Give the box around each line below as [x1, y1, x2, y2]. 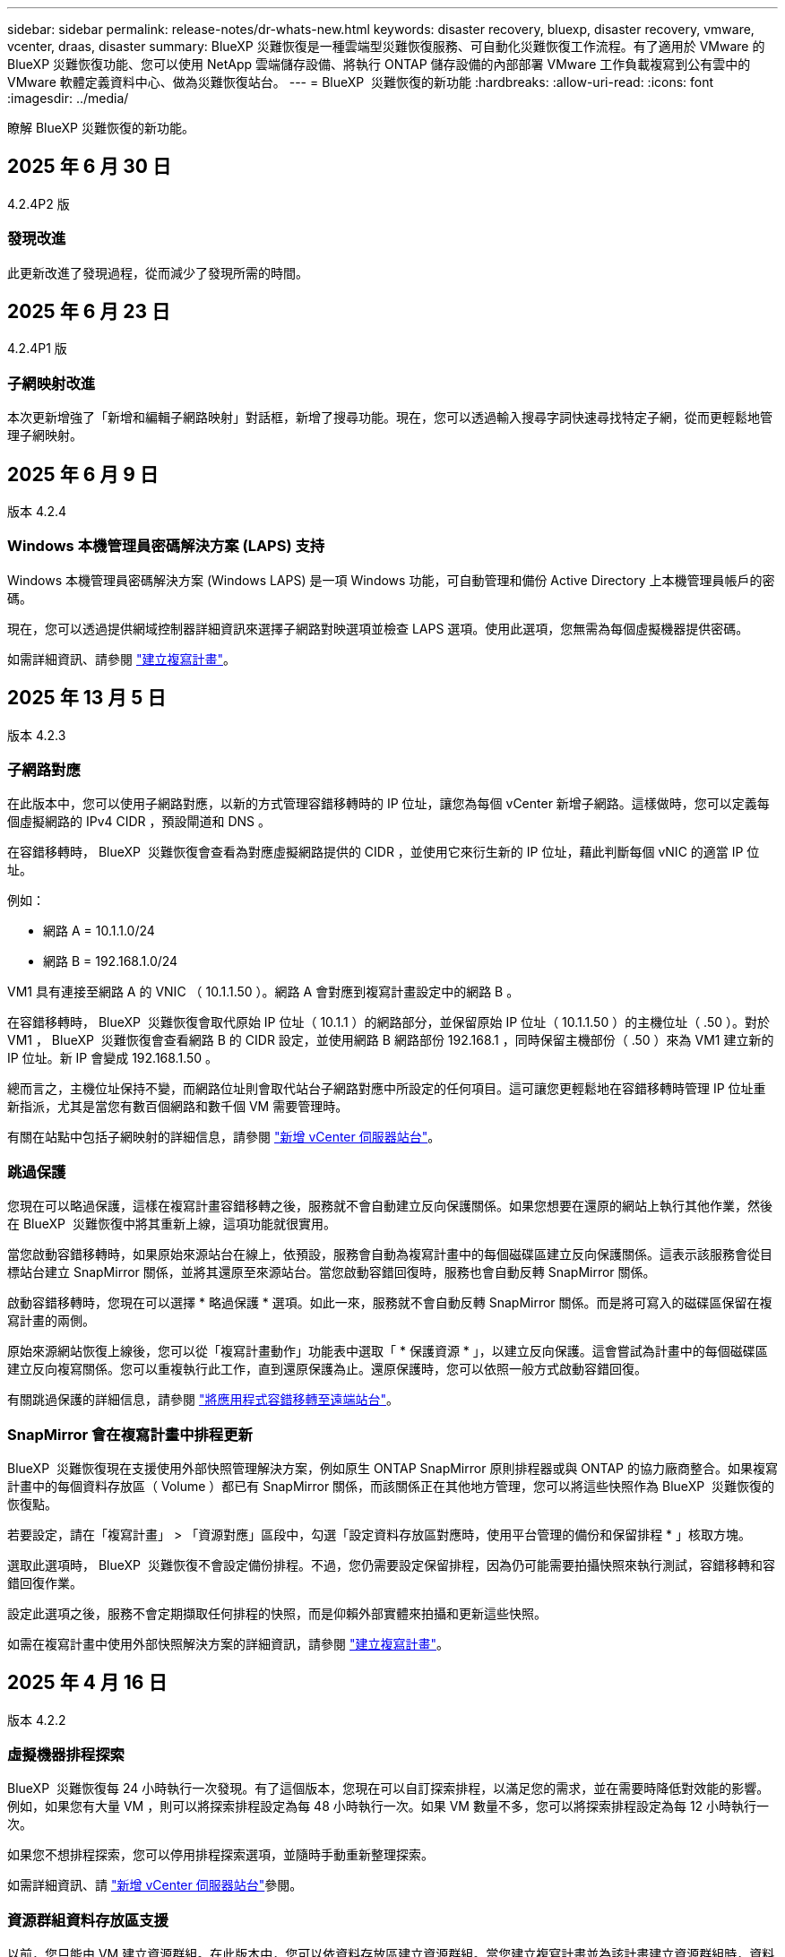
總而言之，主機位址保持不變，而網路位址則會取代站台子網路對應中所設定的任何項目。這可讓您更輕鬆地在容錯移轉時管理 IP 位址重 [7, 1081, 766, 1097]
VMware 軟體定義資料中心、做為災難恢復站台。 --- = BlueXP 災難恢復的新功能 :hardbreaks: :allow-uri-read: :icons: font [7, 74, 714, 90]
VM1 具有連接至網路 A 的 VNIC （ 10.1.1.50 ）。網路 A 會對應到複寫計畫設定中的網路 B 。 [7, 984, 520, 1000]
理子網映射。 [7, 427, 82, 444]
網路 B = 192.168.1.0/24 [43, 953, 178, 970]
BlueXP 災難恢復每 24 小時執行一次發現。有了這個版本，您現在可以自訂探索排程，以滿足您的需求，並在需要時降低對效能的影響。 [7, 1780, 770, 1797]
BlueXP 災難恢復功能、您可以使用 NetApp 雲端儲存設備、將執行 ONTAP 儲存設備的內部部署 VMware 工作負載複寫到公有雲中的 [7, 56, 751, 72]
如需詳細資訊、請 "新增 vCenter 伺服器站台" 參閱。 [7, 1877, 303, 1893]
